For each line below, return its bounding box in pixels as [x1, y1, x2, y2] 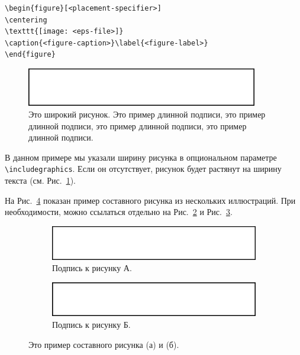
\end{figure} [5, 50, 56, 59]
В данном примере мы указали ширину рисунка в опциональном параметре [5, 151, 277, 163]
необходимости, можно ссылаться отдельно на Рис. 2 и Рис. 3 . [5, 206, 233, 218]
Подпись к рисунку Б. [52, 318, 131, 330]
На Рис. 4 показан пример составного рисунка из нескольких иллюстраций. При [5, 194, 296, 206]
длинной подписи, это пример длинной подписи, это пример [28, 119, 247, 132]
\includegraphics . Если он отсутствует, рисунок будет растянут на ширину [5, 162, 282, 175]
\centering [5, 15, 47, 24]
